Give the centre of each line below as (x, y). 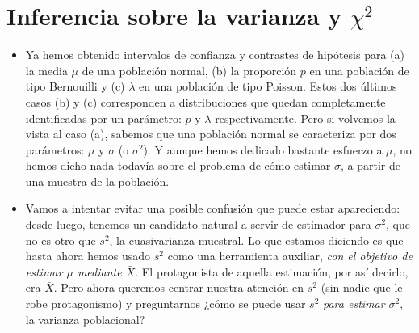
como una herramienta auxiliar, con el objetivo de (290, 256)
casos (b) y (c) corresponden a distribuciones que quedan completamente (205, 101)
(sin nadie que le (362, 287)
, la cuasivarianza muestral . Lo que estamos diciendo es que (256, 240)
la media (46, 70)
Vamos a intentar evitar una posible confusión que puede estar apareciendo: (213, 208)
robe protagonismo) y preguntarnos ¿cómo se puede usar (166, 303)
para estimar (354, 303)
